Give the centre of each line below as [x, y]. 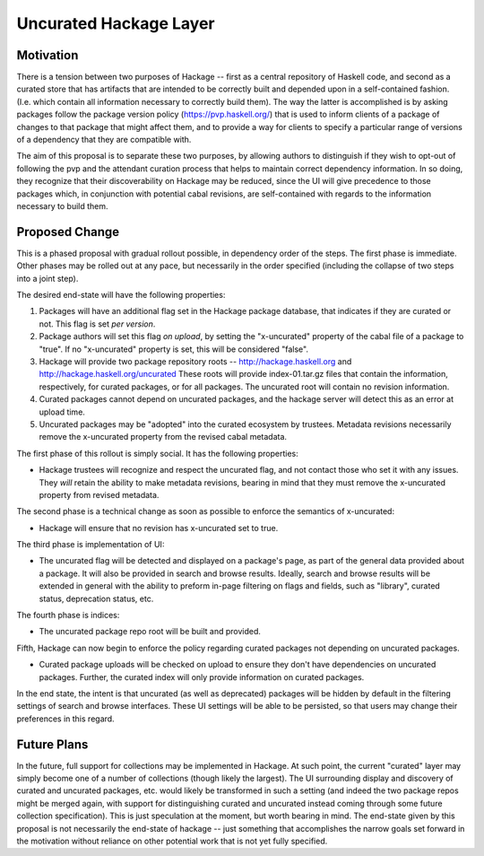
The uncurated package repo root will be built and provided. [150, 632]
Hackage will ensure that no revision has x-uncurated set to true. [159, 528]
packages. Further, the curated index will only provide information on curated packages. [202, 677]
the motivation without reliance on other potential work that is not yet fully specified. [172, 841]
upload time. [62, 412]
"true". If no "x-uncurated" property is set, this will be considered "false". [174, 349]
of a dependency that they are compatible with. [104, 140]
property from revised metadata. [99, 494]
